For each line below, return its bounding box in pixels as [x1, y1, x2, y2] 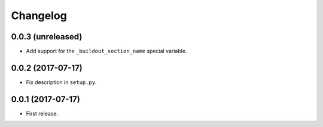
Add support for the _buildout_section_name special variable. [26, 48, 187, 55]
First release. [26, 110, 59, 117]
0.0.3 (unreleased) [11, 32, 83, 42]
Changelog [11, 9, 67, 22]
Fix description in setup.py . [26, 78, 97, 86]
